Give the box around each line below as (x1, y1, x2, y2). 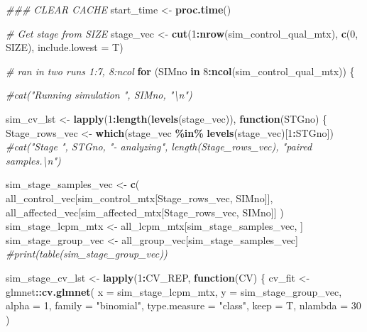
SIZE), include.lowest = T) (6, 40, 124, 55)
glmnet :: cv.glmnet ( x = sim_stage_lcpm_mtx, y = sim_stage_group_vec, (6, 284, 342, 299)
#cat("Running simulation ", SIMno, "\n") (6, 87, 192, 102)
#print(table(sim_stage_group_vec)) (6, 246, 168, 261)
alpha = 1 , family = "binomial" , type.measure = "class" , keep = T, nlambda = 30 (6, 298, 361, 313)
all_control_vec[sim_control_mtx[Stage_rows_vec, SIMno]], (6, 190, 273, 205)
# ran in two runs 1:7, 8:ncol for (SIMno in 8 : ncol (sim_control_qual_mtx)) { (6, 63, 355, 78)
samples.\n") (6, 153, 61, 167)
